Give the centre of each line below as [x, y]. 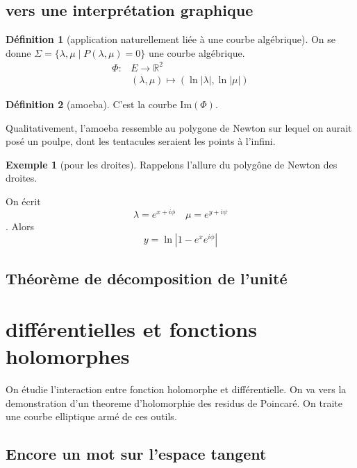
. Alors [20, 226]
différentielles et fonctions [131, 329]
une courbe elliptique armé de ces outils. [91, 416]
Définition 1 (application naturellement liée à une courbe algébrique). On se [171, 39]
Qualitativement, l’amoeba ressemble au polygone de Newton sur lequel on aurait [179, 127]
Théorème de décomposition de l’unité [147, 278]
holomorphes [68, 356]
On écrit [23, 201]
